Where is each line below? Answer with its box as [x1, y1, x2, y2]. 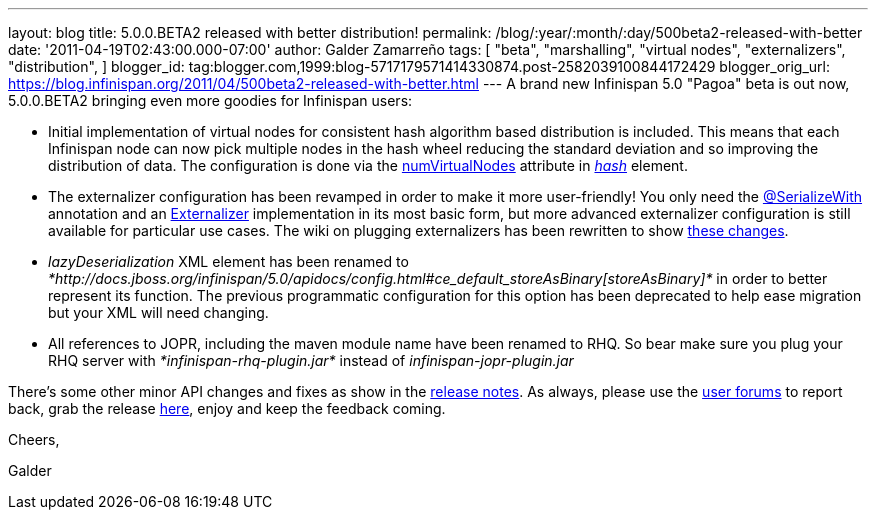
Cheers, [8, 431, 60, 448]
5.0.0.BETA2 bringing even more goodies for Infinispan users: [8, 92, 413, 109]
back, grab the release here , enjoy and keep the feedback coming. [8, 400, 446, 417]
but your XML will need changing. [48, 304, 269, 321]
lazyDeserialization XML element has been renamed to [48, 253, 409, 270]
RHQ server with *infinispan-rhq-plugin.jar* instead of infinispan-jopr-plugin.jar [48, 352, 574, 369]
